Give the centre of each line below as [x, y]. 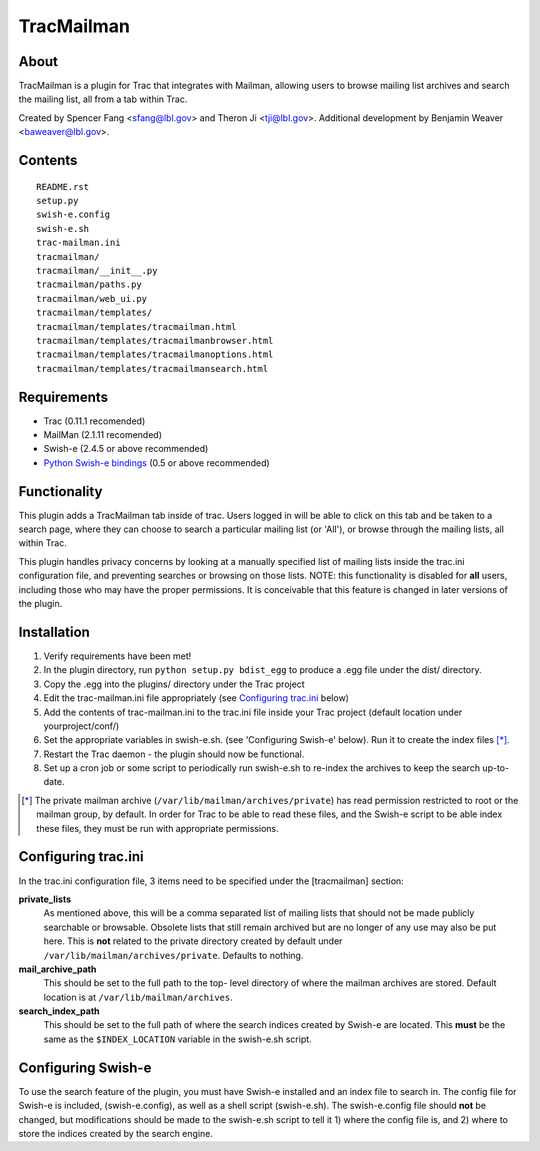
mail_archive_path [57, 969]
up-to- [495, 768]
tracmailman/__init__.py [97, 270]
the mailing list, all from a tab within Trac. [103, 99]
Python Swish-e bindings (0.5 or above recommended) [156, 462]
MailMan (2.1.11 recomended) [103, 435]
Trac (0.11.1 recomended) [94, 421]
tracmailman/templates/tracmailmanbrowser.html [155, 340]
